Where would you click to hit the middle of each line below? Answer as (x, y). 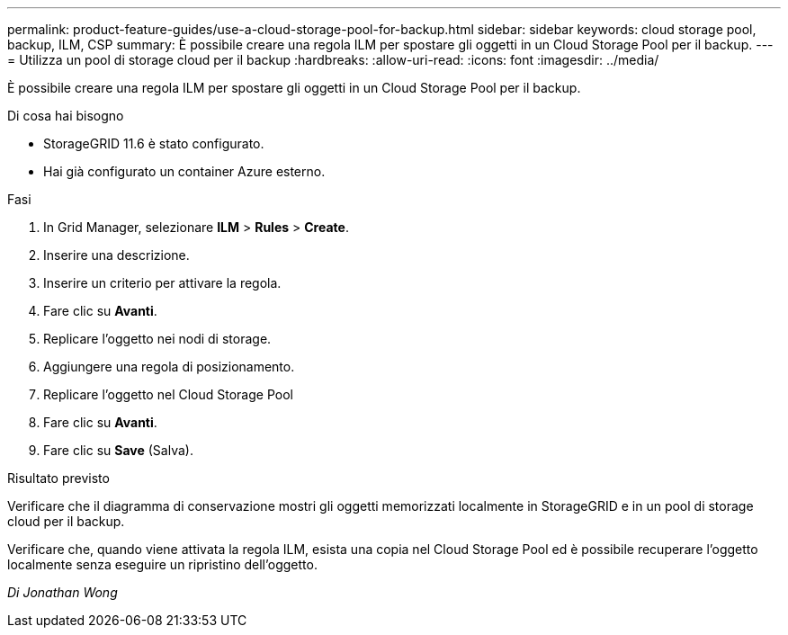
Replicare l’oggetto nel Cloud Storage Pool (168, 394)
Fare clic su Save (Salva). (118, 450)
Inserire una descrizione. (116, 255)
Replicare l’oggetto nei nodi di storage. (157, 339)
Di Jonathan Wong (63, 592)
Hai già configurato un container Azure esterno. (184, 171)
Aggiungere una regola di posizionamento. (169, 367)
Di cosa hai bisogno (66, 116)
